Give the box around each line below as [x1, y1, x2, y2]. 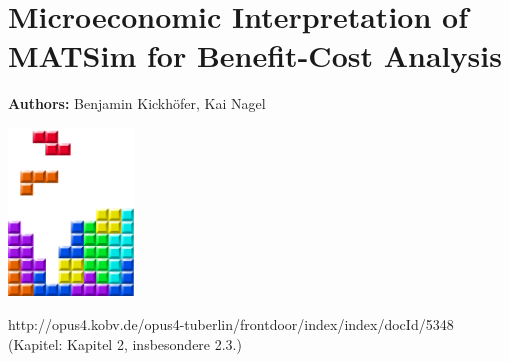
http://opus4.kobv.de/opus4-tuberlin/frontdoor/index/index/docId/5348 [8, 314, 454, 335]
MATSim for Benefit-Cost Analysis [8, 35, 502, 76]
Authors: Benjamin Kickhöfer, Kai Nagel [8, 93, 266, 114]
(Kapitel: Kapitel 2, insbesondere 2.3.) [8, 333, 242, 354]
